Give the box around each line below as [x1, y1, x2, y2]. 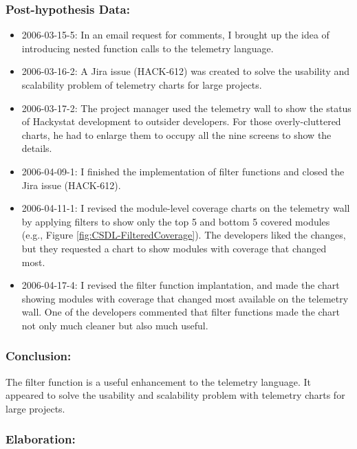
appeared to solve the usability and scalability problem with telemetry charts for [6, 388, 345, 402]
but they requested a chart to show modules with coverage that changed [21, 241, 327, 255]
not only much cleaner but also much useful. [21, 318, 208, 332]
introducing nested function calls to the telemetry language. [21, 41, 274, 55]
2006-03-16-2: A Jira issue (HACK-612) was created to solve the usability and [21, 64, 350, 78]
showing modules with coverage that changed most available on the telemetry [21, 291, 349, 305]
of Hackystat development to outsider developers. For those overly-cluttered [21, 114, 341, 129]
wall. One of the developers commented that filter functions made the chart [21, 305, 340, 319]
